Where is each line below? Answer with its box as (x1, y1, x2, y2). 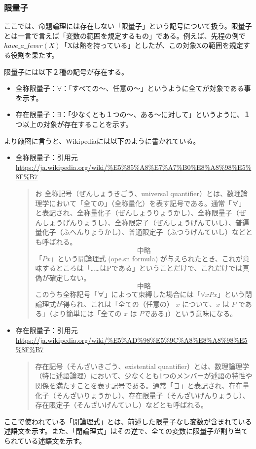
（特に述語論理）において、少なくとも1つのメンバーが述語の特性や (35, 370, 253, 381)
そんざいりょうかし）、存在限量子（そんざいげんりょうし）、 (56, 390, 250, 400)
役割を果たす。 (10, 50, 59, 60)
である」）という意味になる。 (144, 308, 237, 319)
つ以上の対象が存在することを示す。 (15, 119, 133, 129)
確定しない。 (49, 272, 91, 283)
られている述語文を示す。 (4, 436, 86, 446)
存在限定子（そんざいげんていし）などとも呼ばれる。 (35, 400, 208, 410)
